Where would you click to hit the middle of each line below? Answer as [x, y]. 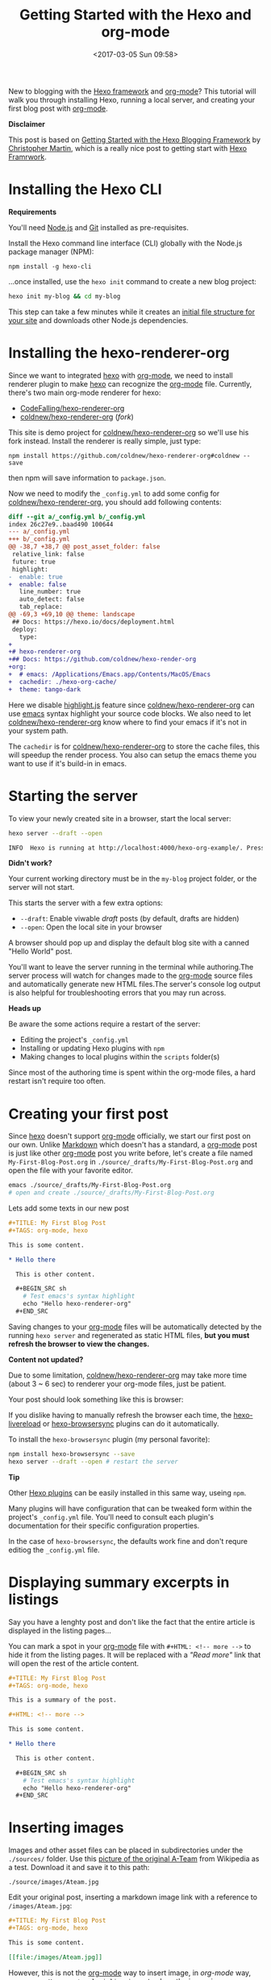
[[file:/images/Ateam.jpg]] [56, 1957]
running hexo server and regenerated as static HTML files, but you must [129, 1335]
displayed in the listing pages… [60, 1630]
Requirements [33, 212]
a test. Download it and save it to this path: [79, 1868]
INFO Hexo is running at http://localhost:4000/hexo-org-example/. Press [137, 848]
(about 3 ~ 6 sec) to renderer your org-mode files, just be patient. [117, 1383]
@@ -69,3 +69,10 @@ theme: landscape [72, 615]
